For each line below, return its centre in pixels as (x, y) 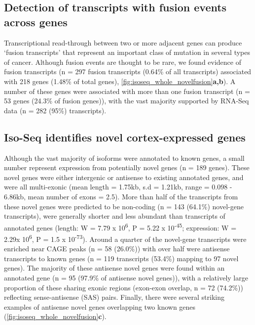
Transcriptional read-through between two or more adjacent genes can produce (123, 42)
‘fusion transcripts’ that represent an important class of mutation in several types (127, 52)
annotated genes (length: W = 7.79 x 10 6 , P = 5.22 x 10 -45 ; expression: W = (120, 227)
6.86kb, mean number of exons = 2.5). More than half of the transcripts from (121, 196)
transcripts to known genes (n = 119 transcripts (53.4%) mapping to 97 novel (121, 258)
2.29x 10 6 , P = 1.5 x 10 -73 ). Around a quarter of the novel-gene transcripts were (125, 238)
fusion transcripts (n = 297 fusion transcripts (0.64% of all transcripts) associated (128, 71)
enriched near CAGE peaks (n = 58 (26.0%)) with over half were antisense (117, 249)
